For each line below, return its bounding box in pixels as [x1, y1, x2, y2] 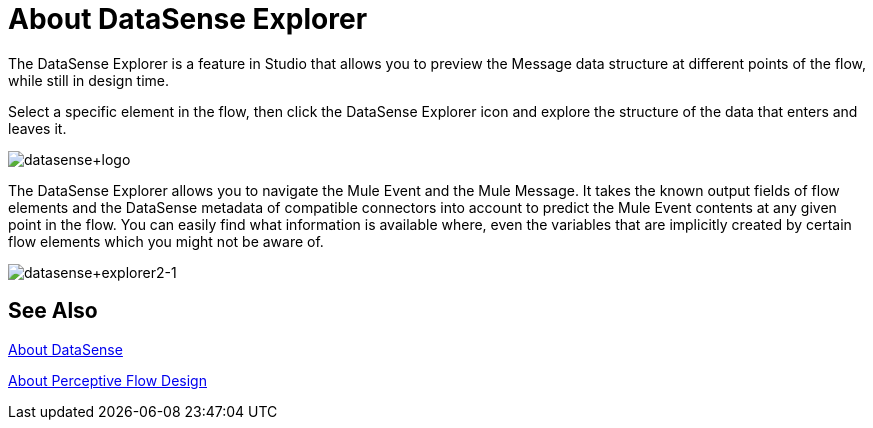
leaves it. [8, 119, 67, 137]
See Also [8, 298, 98, 324]
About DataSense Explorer [8, 2, 368, 36]
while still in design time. [8, 71, 170, 89]
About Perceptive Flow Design [8, 371, 207, 389]
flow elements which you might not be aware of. [8, 232, 324, 250]
